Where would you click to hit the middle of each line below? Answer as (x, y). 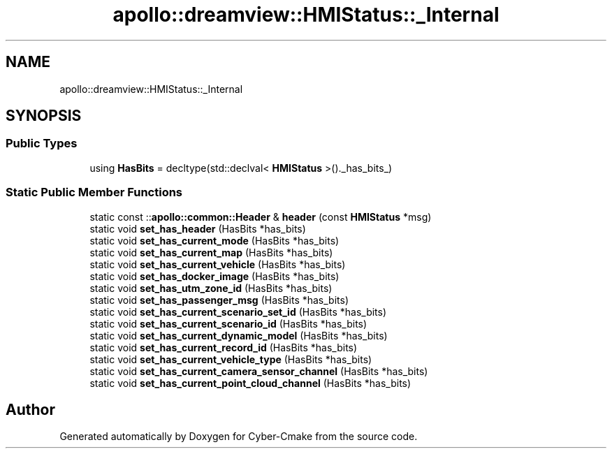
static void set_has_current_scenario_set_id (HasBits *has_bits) (238, 312)
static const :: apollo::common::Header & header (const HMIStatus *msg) (261, 217)
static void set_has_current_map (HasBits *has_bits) (211, 252)
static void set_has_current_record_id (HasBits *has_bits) (224, 347)
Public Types (42, 144)
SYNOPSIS (44, 116)
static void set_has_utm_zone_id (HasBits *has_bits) (211, 288)
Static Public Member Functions (94, 192)
